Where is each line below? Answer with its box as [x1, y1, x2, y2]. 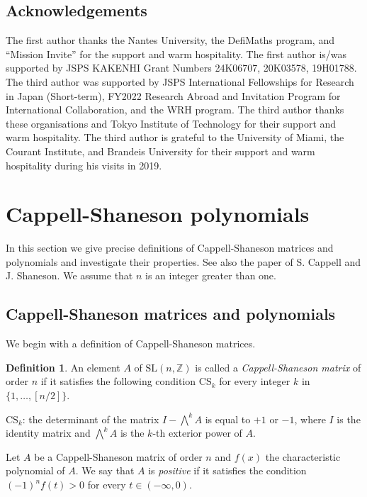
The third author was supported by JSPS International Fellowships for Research [6, 74, 354, 89]
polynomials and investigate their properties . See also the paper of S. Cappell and [6, 254, 361, 269]
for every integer [219, 374, 290, 389]
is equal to [205, 411, 251, 426]
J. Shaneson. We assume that [6, 268, 133, 283]
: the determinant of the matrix [22, 411, 159, 426]
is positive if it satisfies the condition [148, 463, 307, 478]
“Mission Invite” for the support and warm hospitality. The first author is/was [6, 46, 347, 61]
